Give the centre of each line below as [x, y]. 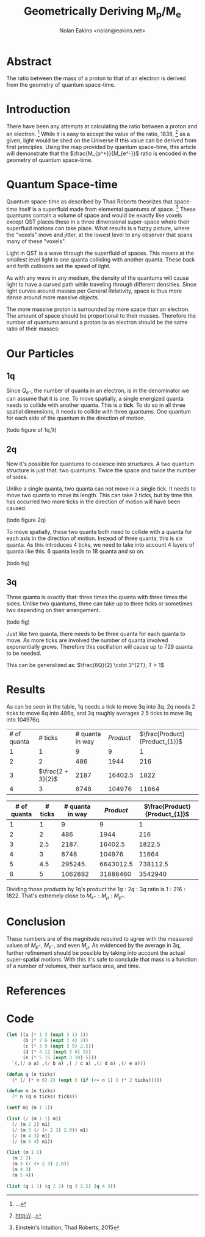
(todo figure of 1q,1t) [31, 430]
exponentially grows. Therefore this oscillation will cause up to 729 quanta [100, 646]
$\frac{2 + [54, 771]
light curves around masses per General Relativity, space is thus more [94, 291]
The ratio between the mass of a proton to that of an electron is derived [96, 78]
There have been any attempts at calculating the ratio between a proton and [102, 126]
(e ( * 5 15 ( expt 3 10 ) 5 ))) [59, 1057]
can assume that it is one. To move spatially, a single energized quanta [95, 399]
